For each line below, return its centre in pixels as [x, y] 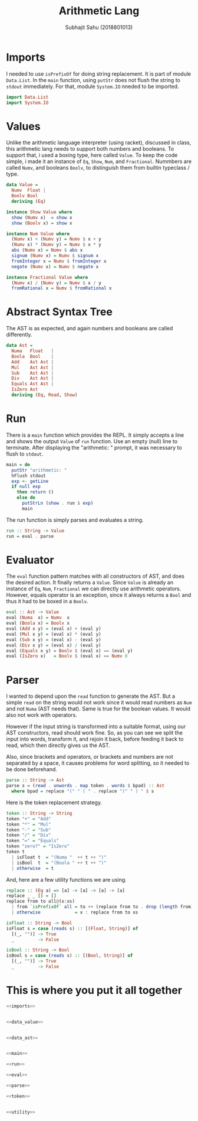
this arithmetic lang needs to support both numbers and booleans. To [90, 149]
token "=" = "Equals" [33, 841]
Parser [23, 680]
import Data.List [27, 97]
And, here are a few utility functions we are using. [66, 879]
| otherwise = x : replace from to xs [75, 912]
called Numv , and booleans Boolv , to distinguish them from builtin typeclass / [98, 168]
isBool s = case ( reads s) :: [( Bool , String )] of [70, 956]
